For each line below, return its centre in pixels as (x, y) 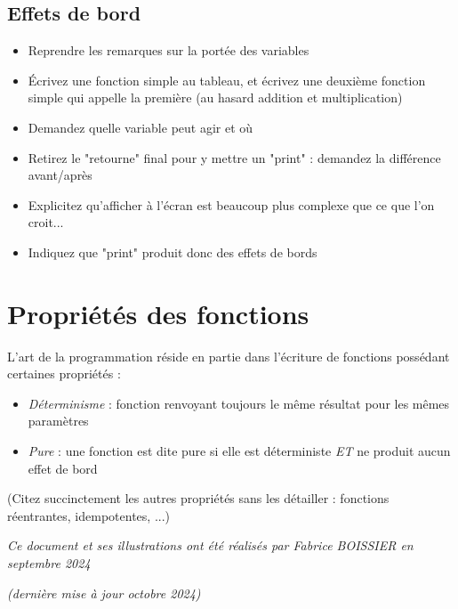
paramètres (58, 421)
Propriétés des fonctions (158, 313)
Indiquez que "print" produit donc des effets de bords (173, 252)
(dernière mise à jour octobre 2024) (104, 593)
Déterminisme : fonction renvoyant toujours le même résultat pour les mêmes (239, 403)
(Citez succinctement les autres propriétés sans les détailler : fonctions (198, 498)
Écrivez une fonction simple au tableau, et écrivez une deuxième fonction (227, 80)
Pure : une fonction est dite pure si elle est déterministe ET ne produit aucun (239, 451)
